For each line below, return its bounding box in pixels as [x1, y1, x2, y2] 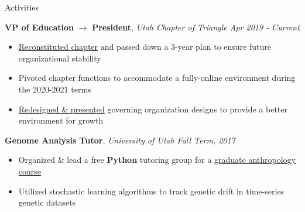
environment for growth [18, 114, 104, 126]
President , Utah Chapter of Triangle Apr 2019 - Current [92, 20, 300, 33]
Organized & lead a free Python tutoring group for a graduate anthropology [18, 153, 296, 166]
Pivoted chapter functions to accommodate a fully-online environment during [18, 71, 296, 84]
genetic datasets [18, 196, 76, 208]
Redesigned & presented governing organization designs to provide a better [18, 102, 288, 115]
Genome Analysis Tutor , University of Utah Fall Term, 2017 [5, 134, 235, 146]
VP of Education [5, 20, 74, 33]
